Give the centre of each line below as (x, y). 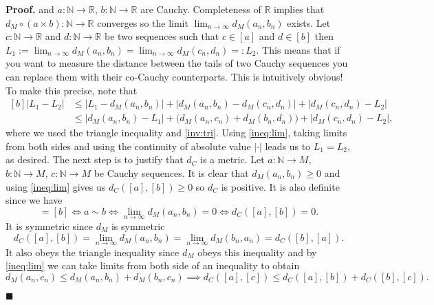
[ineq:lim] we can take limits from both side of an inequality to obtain (153, 265)
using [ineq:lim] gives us (56, 186)
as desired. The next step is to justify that (95, 159)
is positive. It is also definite (280, 186)
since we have (34, 200)
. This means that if (298, 49)
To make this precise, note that (72, 90)
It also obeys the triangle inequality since (93, 252)
